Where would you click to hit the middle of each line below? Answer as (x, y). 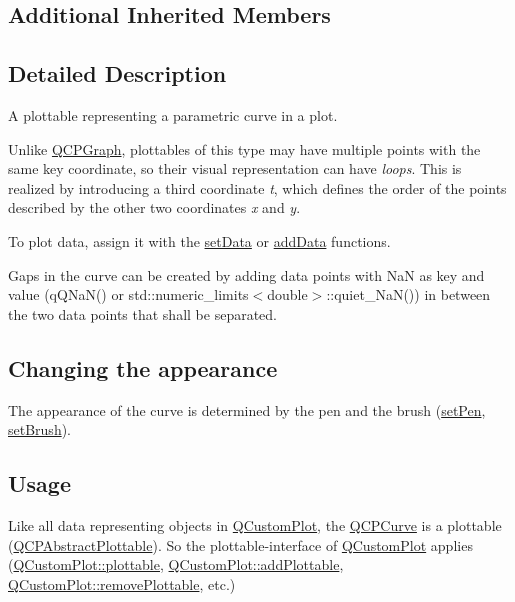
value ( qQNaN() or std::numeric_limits (128, 294)
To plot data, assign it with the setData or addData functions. (199, 240)
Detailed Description (117, 73)
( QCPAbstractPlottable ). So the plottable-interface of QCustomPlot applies (240, 544)
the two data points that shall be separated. (142, 313)
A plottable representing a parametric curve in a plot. (173, 114)
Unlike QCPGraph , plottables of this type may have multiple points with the (244, 148)
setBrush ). (40, 429)
